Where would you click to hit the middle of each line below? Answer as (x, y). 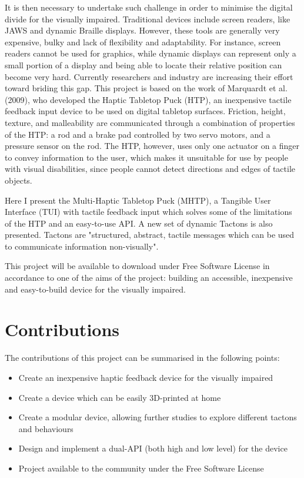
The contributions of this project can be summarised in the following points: (142, 358)
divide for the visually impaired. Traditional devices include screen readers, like (148, 19)
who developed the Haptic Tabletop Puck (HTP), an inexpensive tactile (162, 99)
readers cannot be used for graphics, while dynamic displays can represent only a (151, 53)
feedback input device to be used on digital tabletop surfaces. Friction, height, (145, 111)
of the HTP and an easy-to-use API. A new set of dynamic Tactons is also (139, 223)
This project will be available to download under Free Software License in (137, 266)
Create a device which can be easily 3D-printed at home (120, 397)
